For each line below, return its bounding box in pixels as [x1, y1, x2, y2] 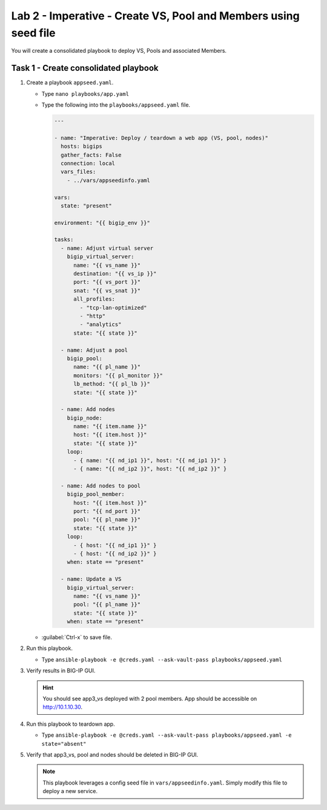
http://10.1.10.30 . [42, 703, 83, 711]
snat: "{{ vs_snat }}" [73, 287, 141, 294]
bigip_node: [67, 414, 103, 421]
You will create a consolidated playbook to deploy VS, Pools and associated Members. [11, 47, 227, 55]
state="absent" [41, 740, 87, 747]
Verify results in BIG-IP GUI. [26, 667, 96, 674]
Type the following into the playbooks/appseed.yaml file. [41, 101, 191, 109]
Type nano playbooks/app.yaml [41, 90, 130, 97]
